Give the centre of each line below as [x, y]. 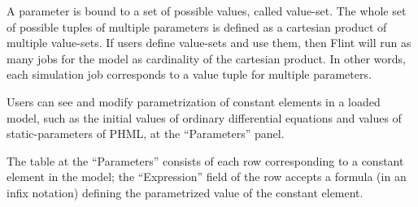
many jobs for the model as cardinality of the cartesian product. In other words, [206, 58]
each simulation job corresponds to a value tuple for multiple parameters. [189, 74]
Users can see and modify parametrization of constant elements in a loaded [194, 101]
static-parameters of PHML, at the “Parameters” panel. [146, 134]
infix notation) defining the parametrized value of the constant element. [185, 192]
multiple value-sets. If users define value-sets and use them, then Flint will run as [209, 43]
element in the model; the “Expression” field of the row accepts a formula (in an [207, 177]
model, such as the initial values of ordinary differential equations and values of [204, 117]
